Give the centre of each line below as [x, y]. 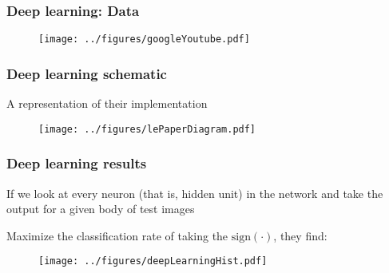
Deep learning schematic [87, 73]
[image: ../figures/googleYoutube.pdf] [144, 40]
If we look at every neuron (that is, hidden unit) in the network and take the [195, 193]
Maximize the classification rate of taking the [117, 235]
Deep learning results [77, 163]
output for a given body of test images [101, 209]
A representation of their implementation [107, 103]
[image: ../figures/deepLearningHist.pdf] [153, 261]
